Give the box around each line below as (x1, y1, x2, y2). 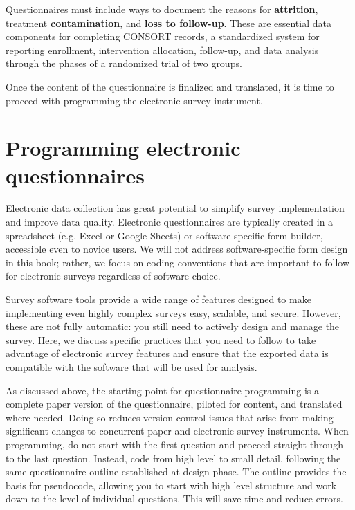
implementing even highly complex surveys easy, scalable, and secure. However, (6, 305, 341, 320)
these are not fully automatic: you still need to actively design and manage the (6, 319, 340, 334)
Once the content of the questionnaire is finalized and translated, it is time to (6, 79, 334, 93)
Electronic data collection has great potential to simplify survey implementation (6, 201, 345, 215)
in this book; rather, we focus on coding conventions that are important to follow (6, 255, 350, 269)
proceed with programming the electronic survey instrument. (6, 93, 263, 107)
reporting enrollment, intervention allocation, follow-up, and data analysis (6, 42, 319, 57)
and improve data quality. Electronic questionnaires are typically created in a (6, 215, 334, 229)
